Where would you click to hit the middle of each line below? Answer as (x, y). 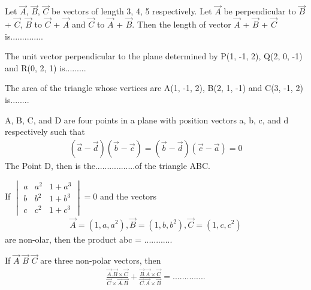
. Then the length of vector (182, 24)
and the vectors (128, 196)
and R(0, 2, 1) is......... (46, 67)
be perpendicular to (260, 11)
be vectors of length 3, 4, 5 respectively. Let (132, 11)
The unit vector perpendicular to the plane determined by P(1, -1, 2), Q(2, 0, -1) (154, 56)
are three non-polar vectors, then (101, 260)
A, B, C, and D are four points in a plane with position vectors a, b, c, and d (147, 120)
